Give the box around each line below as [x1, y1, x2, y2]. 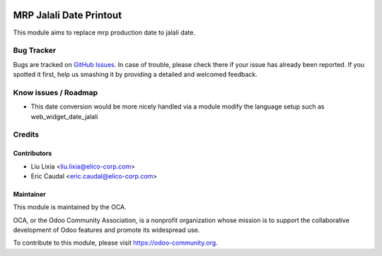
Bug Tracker [13, 46, 57, 56]
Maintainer [13, 190, 46, 198]
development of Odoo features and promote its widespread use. [13, 226, 200, 234]
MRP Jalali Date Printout [13, 9, 122, 21]
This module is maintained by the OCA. [13, 203, 127, 212]
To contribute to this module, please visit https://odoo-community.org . [13, 238, 219, 247]
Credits [13, 130, 39, 140]
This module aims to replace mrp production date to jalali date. [13, 28, 196, 37]
